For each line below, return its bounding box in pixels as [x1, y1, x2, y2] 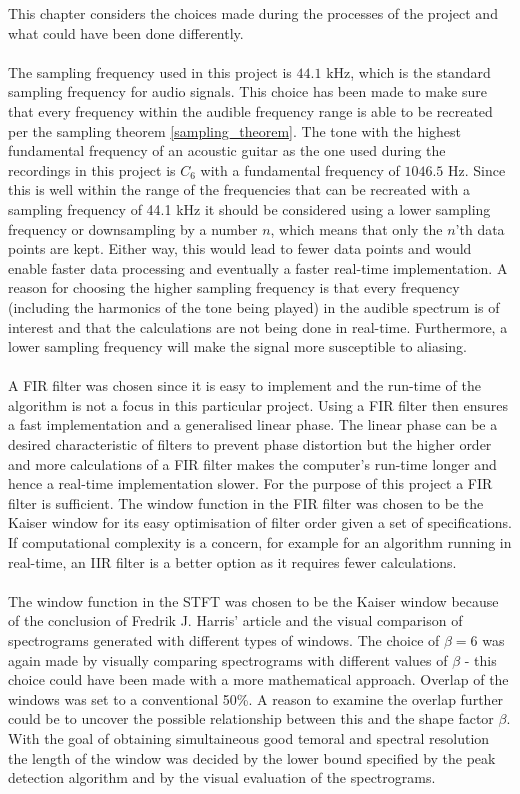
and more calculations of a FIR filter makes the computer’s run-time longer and [8, 453, 497, 474]
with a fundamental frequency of [200, 159, 400, 180]
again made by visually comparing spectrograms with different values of [8, 649, 448, 670]
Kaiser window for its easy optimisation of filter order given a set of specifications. [8, 512, 512, 533]
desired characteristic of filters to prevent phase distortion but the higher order [8, 434, 492, 455]
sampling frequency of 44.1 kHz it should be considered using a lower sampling [8, 198, 491, 219]
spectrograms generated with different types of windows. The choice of [8, 630, 440, 650]
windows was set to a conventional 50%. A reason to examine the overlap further [8, 688, 504, 709]
